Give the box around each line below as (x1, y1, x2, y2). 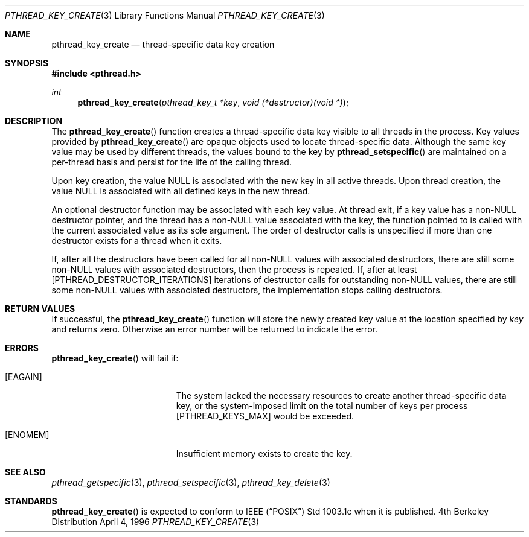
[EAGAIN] (5, 372, 42, 382)
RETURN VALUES (5, 303, 75, 314)
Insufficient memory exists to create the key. (176, 448, 353, 459)
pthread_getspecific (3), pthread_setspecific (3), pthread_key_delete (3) (51, 477, 330, 488)
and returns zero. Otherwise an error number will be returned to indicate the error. (51, 324, 377, 334)
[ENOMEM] (5, 430, 50, 440)
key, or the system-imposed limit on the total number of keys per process (176, 401, 468, 411)
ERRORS (5, 343, 39, 353)
